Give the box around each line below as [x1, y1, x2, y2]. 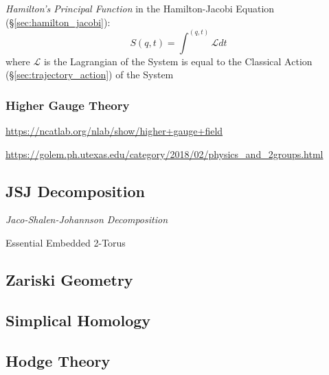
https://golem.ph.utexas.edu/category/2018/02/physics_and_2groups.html [5, 146, 324, 161]
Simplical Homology [5, 309, 151, 330]
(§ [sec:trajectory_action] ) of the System [5, 67, 174, 82]
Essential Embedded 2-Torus [5, 236, 126, 250]
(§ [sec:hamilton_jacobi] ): [5, 14, 111, 29]
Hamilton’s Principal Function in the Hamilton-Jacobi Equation [5, 1, 275, 15]
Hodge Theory [5, 350, 111, 371]
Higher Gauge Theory [5, 96, 130, 113]
